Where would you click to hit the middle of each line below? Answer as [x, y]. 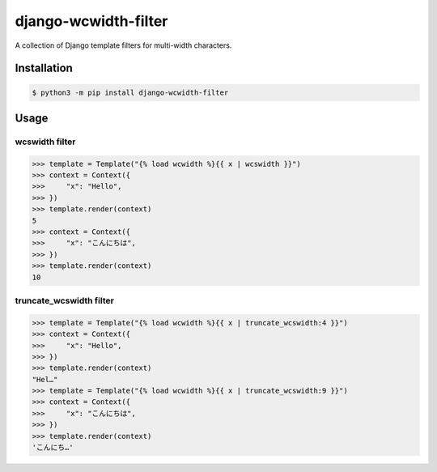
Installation [44, 68]
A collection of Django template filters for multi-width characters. [123, 45]
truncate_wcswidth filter [65, 300]
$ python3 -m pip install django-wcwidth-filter [130, 92]
